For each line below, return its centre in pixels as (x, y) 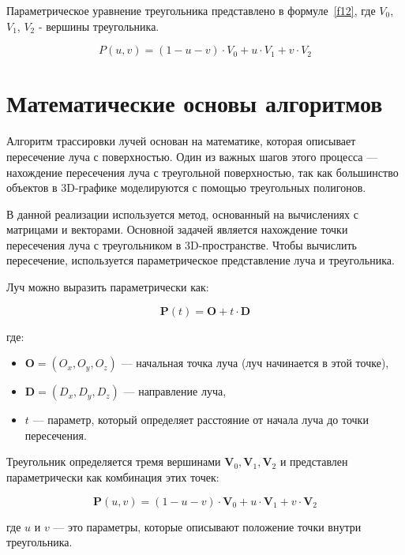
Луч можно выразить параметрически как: (108, 287)
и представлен (314, 461)
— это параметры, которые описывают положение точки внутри (207, 526)
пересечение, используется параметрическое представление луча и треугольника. (201, 260)
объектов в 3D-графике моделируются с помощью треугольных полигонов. (186, 187)
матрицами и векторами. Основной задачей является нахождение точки (177, 229)
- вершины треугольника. (99, 26)
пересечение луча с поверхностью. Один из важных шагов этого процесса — (192, 156)
